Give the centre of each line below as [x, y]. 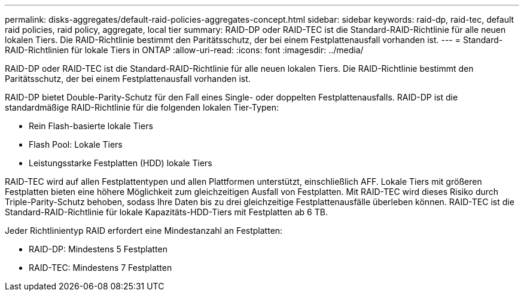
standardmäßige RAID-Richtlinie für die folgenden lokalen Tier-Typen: [142, 107]
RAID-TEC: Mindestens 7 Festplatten [100, 268]
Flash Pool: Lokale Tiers [76, 144]
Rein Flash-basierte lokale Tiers [91, 126]
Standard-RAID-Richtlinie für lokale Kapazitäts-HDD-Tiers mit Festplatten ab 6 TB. [166, 212]
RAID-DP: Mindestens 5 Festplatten [98, 249]
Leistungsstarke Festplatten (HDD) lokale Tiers [121, 163]
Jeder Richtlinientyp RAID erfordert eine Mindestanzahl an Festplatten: [144, 231]
